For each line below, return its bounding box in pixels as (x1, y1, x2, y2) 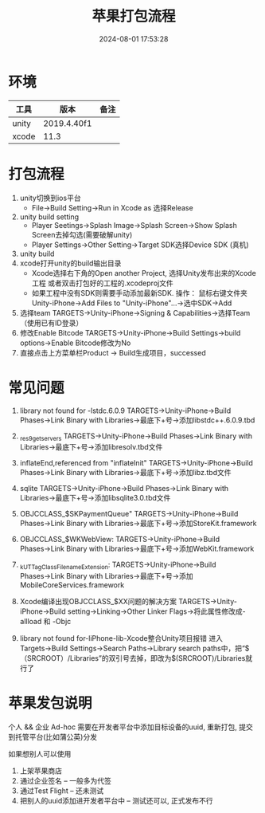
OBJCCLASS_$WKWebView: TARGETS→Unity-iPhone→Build (19, 535, 220, 544)
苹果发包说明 (8, 694, 93, 713)
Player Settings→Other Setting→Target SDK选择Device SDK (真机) (31, 240, 249, 249)
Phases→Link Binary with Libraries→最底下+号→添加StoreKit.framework (19, 519, 257, 528)
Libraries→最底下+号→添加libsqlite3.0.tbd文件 (19, 493, 171, 503)
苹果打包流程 (91, 7, 176, 26)
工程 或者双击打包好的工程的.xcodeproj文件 (31, 278, 173, 288)
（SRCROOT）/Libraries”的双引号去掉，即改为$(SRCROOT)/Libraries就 (19, 654, 253, 663)
